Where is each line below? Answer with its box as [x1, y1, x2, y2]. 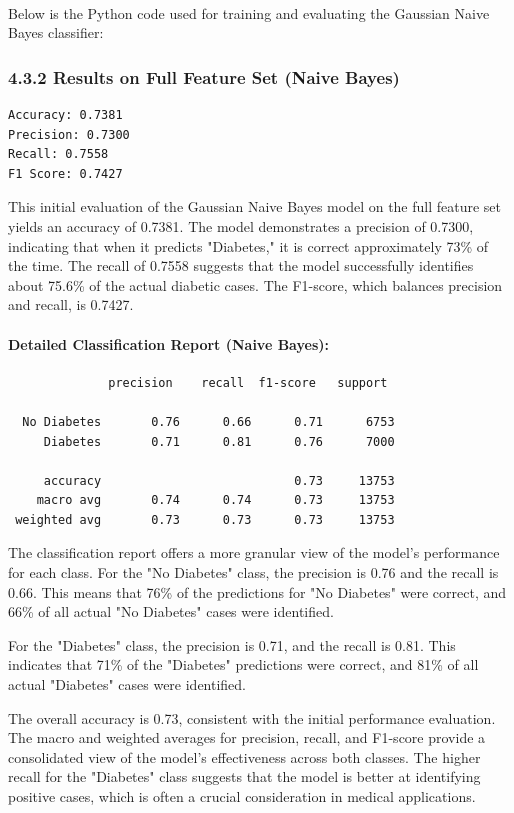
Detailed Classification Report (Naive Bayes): [8, 333, 329, 354]
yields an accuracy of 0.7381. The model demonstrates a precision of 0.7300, [8, 215, 474, 236]
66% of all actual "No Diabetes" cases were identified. [8, 601, 334, 622]
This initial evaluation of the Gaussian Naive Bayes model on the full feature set [8, 196, 502, 217]
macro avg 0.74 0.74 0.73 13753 [36, 493, 395, 508]
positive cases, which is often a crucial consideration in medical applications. [8, 786, 476, 807]
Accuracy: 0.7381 [8, 108, 123, 122]
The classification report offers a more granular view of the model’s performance [8, 542, 500, 563]
